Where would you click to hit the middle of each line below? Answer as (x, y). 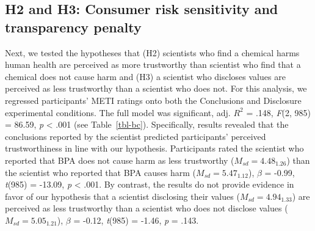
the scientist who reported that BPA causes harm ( (101, 172)
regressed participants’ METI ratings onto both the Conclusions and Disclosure (153, 100)
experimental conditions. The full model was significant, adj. (118, 112)
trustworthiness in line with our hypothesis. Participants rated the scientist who (154, 148)
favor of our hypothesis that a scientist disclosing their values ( (122, 196)
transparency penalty (73, 27)
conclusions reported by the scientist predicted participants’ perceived (136, 136)
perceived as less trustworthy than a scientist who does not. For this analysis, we (156, 88)
